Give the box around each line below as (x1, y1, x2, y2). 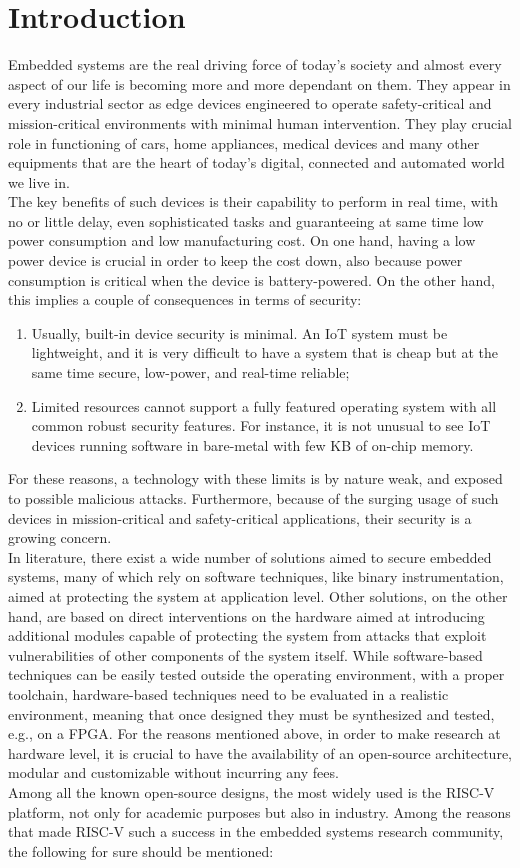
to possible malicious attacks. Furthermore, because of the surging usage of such (8, 488, 499, 508)
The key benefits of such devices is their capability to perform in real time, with (8, 191, 499, 212)
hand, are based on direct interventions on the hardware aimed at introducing (8, 605, 485, 626)
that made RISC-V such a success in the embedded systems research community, (8, 821, 504, 842)
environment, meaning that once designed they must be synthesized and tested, (8, 703, 495, 724)
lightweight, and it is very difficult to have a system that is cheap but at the (31, 342, 498, 363)
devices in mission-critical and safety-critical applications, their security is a (8, 507, 472, 528)
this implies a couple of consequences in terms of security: (8, 289, 362, 310)
